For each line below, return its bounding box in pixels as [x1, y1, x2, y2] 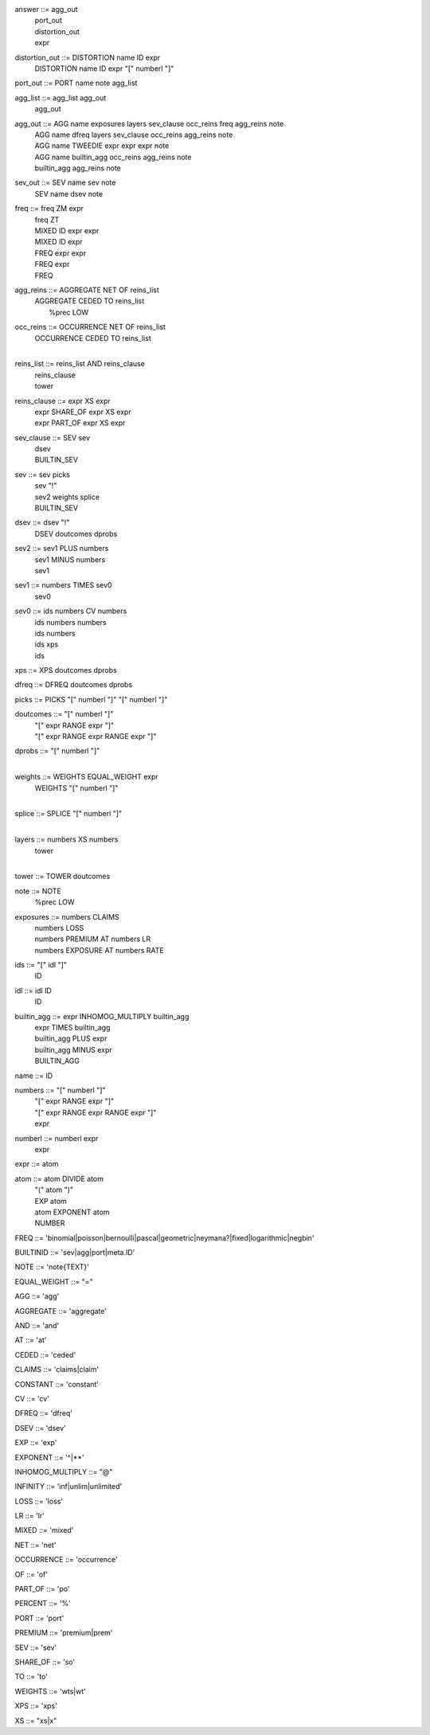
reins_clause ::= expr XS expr [14, 396, 111, 405]
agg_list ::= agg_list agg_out [14, 92, 107, 103]
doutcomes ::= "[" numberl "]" [14, 709, 114, 719]
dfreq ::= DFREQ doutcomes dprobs [14, 680, 133, 690]
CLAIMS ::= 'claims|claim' [14, 1365, 100, 1374]
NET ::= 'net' [14, 1540, 57, 1549]
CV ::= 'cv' [14, 1393, 49, 1403]
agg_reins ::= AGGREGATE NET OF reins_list [14, 285, 159, 295]
